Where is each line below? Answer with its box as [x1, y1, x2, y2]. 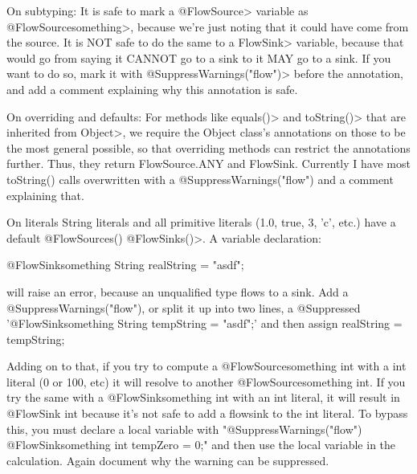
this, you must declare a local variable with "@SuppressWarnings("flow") [6, 420, 362, 437]
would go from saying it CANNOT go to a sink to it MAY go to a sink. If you [6, 49, 391, 66]
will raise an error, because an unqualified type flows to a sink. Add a [6, 283, 349, 300]
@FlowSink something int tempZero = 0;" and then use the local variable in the [6, 436, 396, 453]
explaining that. [6, 186, 84, 203]
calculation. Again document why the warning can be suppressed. [6, 452, 329, 468]
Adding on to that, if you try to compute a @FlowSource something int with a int [6, 358, 407, 374]
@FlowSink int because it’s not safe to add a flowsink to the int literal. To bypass [6, 405, 408, 422]
